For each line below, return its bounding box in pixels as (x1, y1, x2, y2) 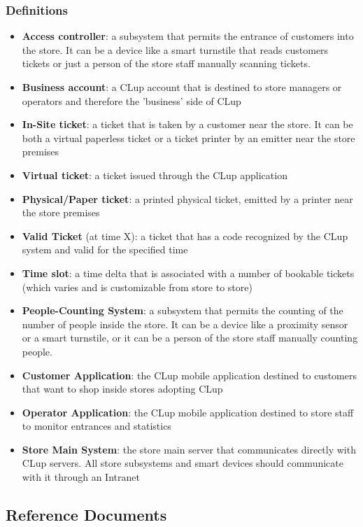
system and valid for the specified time (22, 242, 188, 257)
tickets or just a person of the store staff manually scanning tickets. (22, 56, 311, 71)
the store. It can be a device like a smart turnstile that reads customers (22, 42, 329, 57)
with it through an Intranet (22, 470, 140, 484)
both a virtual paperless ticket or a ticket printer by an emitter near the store (22, 130, 355, 145)
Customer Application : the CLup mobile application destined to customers (22, 367, 357, 382)
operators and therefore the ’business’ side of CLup (22, 93, 241, 108)
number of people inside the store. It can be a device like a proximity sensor (22, 316, 348, 331)
